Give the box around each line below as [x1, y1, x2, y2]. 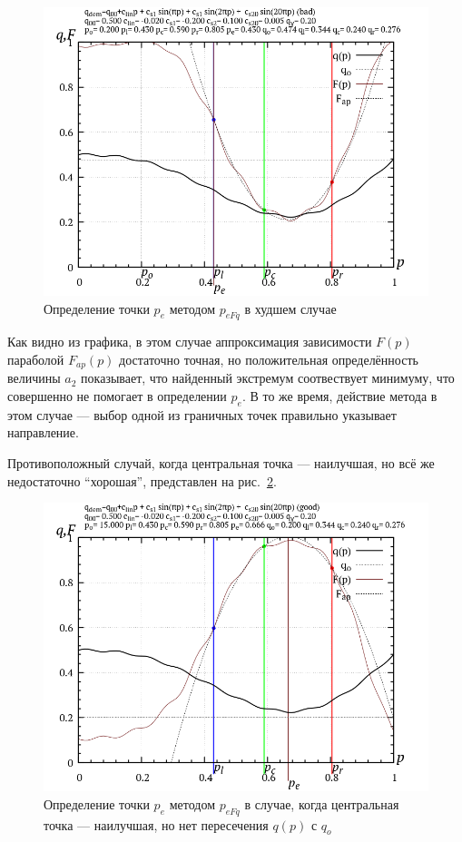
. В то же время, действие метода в [241, 387, 437, 406]
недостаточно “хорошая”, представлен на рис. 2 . [7, 471, 277, 490]
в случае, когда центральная [244, 794, 399, 813]
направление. [7, 423, 79, 442]
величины [7, 368, 61, 387]
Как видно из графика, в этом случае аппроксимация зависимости [7, 332, 372, 351]
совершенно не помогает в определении [7, 387, 227, 406]
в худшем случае [244, 299, 337, 318]
